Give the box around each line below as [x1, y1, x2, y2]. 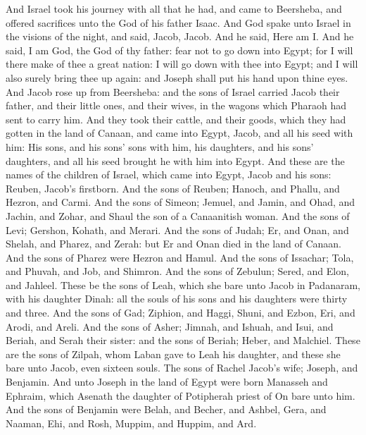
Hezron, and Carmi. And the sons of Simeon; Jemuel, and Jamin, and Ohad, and [6, 195, 355, 209]
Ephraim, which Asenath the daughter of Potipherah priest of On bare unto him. [6, 388, 355, 403]
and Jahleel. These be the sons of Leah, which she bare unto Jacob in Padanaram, [6, 277, 360, 292]
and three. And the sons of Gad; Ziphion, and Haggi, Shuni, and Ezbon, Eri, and [6, 305, 355, 320]
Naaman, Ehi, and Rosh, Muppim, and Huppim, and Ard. [6, 415, 257, 430]
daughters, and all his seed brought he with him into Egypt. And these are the [6, 153, 345, 168]
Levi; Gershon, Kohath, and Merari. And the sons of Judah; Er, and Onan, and [6, 222, 349, 237]
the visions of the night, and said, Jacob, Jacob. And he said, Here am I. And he [6, 29, 354, 44]
